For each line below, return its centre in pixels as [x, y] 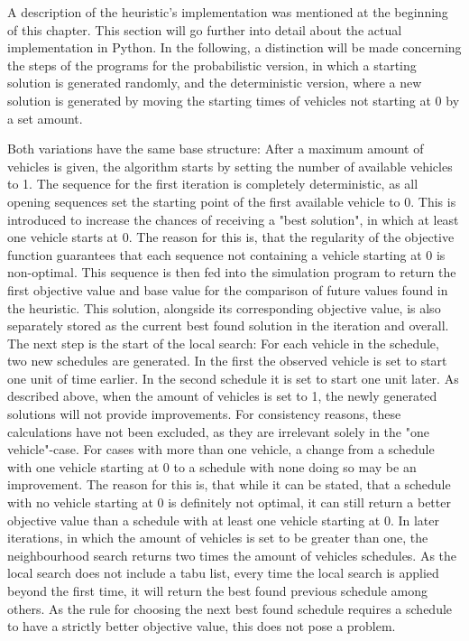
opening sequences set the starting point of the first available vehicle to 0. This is [232, 201]
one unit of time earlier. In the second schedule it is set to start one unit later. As [233, 378]
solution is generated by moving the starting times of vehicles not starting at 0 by [234, 100]
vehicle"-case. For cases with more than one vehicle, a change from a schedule [221, 449]
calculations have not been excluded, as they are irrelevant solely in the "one [218, 431]
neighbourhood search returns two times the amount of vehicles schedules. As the [232, 555]
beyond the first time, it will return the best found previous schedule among [217, 590]
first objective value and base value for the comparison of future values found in [228, 289]
